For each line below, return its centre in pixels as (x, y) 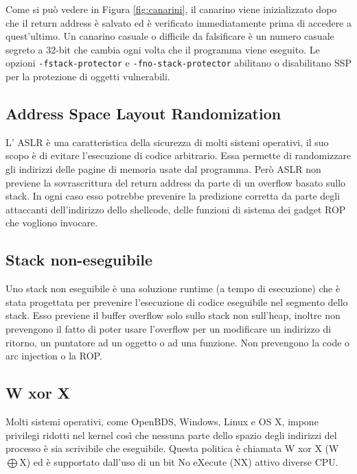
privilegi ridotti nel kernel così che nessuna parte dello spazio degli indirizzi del (171, 435)
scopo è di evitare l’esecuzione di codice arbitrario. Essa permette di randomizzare (178, 155)
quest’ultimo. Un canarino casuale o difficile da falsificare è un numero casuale (170, 36)
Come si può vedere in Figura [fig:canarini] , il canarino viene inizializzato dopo (171, 9)
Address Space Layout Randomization (143, 114)
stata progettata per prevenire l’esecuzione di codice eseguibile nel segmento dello (177, 301)
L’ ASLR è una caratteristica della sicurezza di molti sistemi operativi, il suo (167, 142)
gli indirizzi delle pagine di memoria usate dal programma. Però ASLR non (163, 169)
